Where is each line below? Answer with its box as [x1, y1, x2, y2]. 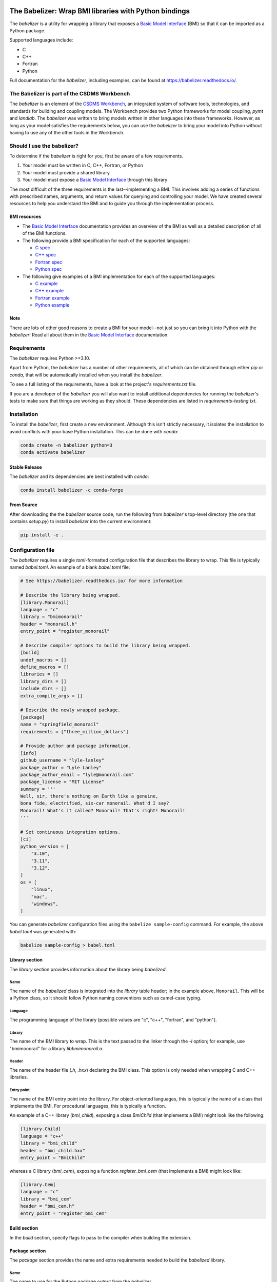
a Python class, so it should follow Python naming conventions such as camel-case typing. [9, 995, 202, 1001]
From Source [9, 502, 38, 508]
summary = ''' [20, 786, 56, 792]
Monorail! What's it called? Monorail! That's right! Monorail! [20, 808, 186, 813]
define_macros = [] [20, 664, 69, 670]
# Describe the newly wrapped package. [20, 707, 121, 713]
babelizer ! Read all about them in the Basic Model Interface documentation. [9, 331, 169, 338]
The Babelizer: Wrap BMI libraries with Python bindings [9, 7, 190, 15]
